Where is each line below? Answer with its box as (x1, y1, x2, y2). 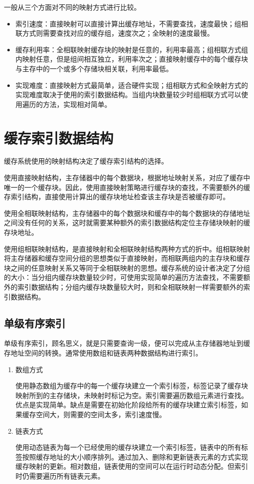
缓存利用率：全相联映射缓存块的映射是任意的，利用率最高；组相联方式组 (15, 44, 248, 54)
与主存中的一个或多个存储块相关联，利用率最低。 (15, 63, 173, 73)
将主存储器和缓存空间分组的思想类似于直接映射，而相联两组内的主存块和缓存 (4, 253, 250, 263)
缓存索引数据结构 (4, 127, 114, 147)
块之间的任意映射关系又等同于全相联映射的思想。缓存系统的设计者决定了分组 (4, 262, 250, 273)
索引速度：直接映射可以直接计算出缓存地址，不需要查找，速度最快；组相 (15, 18, 248, 28)
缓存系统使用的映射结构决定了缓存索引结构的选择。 (4, 156, 168, 166)
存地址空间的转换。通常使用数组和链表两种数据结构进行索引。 (4, 347, 202, 358)
